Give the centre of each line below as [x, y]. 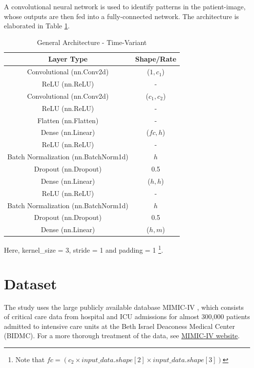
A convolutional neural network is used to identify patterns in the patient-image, [125, 6]
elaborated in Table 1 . [37, 26]
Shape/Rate [156, 59]
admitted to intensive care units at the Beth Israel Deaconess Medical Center [119, 326]
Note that [30, 359]
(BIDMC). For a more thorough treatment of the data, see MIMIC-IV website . [122, 336]
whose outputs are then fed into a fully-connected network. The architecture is [122, 16]
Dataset [31, 283]
